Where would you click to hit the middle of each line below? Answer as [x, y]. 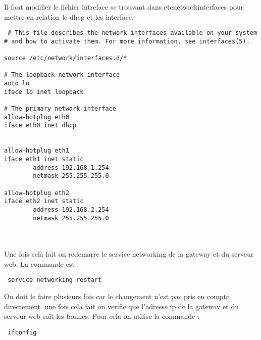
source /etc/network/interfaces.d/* [66, 58]
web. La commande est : [42, 263]
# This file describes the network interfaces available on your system [133, 33]
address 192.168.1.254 [71, 167]
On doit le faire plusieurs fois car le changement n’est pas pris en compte [117, 296]
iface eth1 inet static [44, 159]
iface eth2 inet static [44, 201]
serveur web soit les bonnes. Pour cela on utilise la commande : [102, 316]
